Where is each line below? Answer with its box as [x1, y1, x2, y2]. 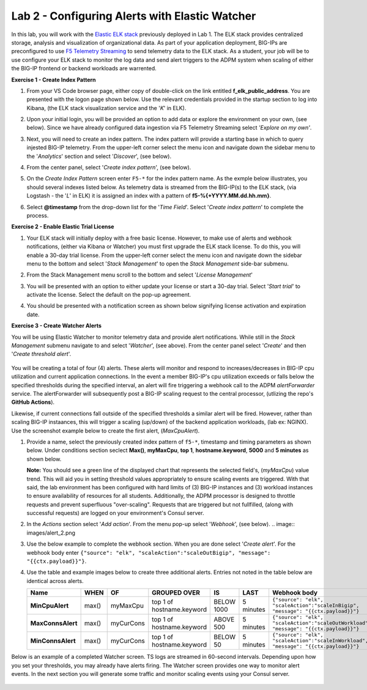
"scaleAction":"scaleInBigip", [272, 603, 360, 609]
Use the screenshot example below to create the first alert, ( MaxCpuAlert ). [11, 427, 200, 434]
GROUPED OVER [152, 588, 201, 597]
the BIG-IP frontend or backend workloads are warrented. [11, 65, 157, 72]
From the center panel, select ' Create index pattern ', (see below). [26, 164, 191, 171]
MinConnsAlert [30, 636, 76, 645]
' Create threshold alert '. [11, 351, 72, 358]
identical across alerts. [26, 577, 84, 584]
